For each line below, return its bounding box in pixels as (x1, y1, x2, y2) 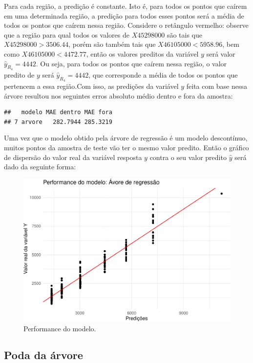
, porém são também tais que (68, 39, 156, 49)
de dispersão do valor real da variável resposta (4, 152, 142, 162)
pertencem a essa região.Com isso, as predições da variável (4, 81, 179, 91)
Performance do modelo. (23, 323, 96, 333)
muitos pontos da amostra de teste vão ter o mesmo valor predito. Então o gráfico (4, 142, 249, 152)
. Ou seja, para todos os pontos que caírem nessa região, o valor (36, 58, 227, 68)
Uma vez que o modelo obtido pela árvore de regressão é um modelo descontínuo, (4, 133, 248, 143)
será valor (206, 48, 235, 59)
